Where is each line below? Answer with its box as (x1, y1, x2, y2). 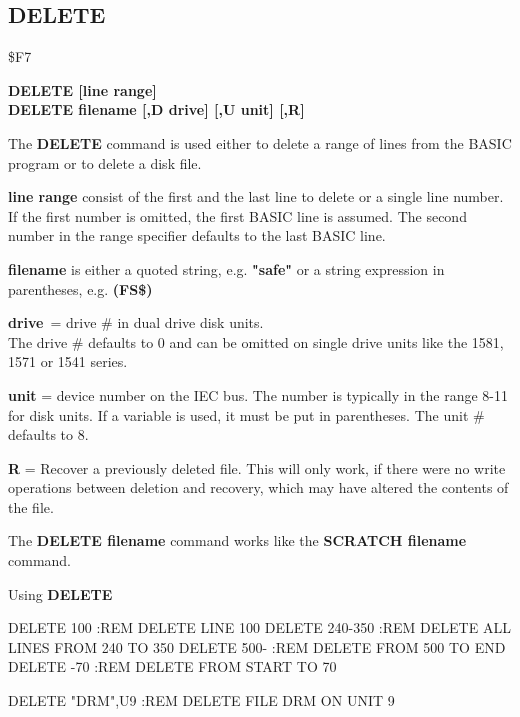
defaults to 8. (8, 424, 89, 445)
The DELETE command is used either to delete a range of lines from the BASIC (8, 132, 512, 153)
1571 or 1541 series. (8, 351, 128, 372)
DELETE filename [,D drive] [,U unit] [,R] (8, 99, 305, 120)
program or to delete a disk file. (8, 152, 202, 173)
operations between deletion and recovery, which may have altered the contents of (8, 477, 509, 498)
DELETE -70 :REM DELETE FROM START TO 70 (8, 656, 337, 677)
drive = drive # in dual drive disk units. (8, 312, 264, 333)
